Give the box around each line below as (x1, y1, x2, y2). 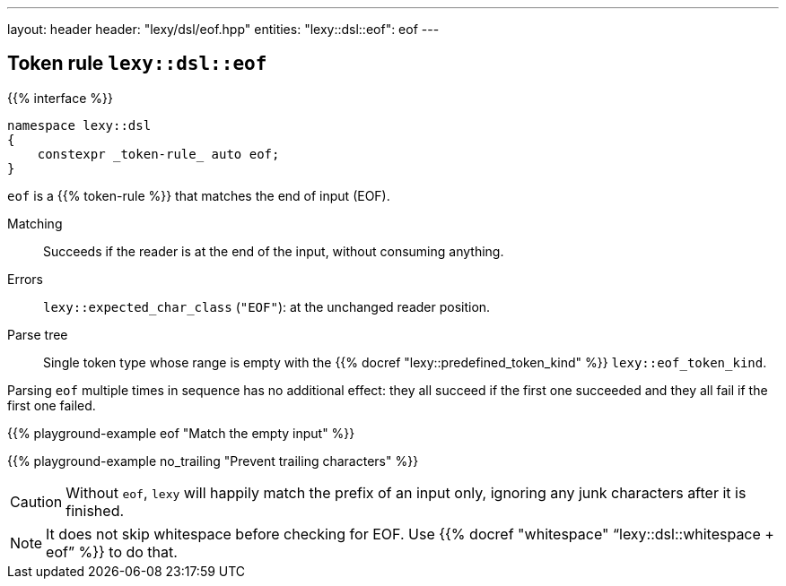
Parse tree (7, 326, 68, 342)
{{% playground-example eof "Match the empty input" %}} (7, 425, 355, 441)
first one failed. (7, 397, 96, 413)
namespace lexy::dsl (7, 117, 152, 133)
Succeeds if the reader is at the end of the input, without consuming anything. (43, 243, 504, 259)
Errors (7, 271, 43, 287)
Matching (7, 215, 63, 231)
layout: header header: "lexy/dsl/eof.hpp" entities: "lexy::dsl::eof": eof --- (7, 22, 440, 37)
